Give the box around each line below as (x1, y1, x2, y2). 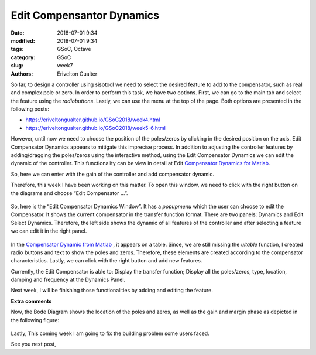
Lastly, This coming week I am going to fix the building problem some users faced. (11, 330, 210, 337)
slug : (11, 62, 23, 69)
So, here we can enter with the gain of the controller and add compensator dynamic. (11, 170, 215, 177)
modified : (11, 37, 35, 44)
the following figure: (11, 316, 60, 323)
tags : (11, 46, 24, 53)
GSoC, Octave (57, 46, 91, 53)
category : (11, 53, 36, 61)
